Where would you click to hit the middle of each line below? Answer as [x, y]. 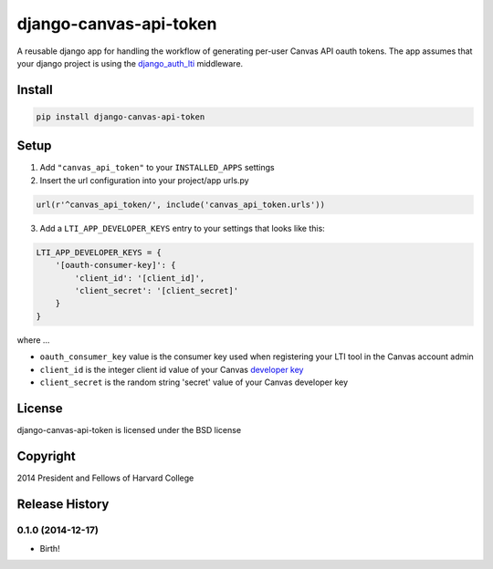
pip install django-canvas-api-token [121, 117]
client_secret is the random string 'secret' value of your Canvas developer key [194, 382]
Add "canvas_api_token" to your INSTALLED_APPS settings [157, 168]
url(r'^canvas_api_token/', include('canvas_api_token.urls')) [181, 204]
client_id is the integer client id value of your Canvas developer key [172, 369]
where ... [33, 340]
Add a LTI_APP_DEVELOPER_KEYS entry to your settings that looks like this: [183, 228]
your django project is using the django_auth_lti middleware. [130, 63]
